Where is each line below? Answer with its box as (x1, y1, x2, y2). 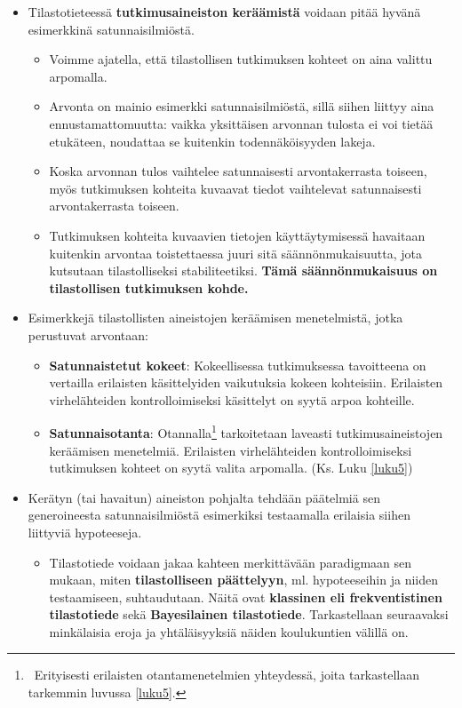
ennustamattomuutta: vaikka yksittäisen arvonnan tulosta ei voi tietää (49, 114, 434, 132)
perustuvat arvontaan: (28, 325, 148, 344)
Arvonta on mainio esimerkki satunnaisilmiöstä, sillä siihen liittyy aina (49, 97, 434, 115)
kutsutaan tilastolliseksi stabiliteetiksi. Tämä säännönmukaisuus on (49, 261, 438, 280)
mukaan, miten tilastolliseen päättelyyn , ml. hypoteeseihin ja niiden (49, 570, 438, 589)
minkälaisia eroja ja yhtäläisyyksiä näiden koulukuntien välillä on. (49, 622, 409, 640)
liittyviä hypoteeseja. (28, 522, 142, 541)
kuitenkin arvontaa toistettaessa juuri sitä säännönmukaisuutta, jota (49, 243, 423, 262)
